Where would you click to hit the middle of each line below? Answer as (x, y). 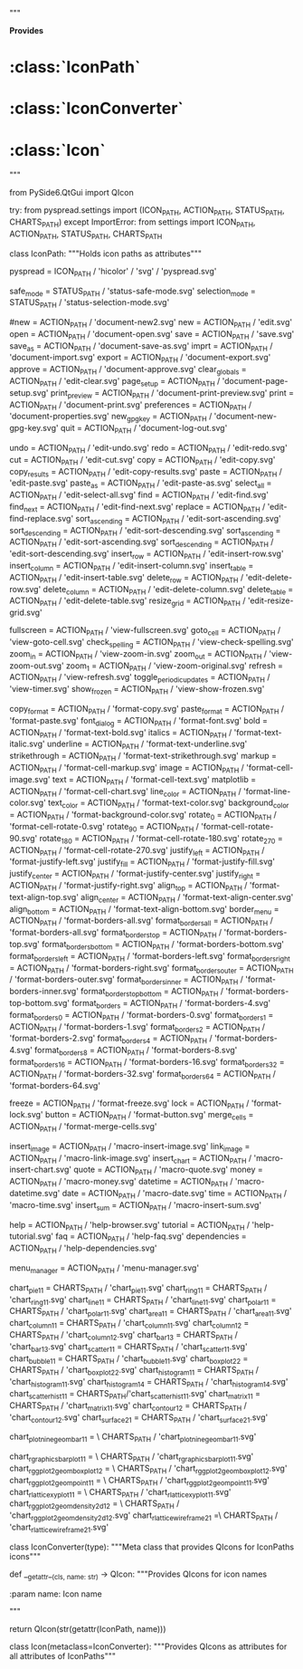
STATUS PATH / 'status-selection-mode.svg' (90, 304)
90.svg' (24, 838)
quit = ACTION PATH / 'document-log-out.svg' (144, 429)
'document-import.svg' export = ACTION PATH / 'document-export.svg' (140, 359)
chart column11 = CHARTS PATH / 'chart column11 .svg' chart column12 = (129, 1324)
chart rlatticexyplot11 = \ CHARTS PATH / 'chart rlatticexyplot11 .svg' (120, 1493)
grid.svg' (26, 613)
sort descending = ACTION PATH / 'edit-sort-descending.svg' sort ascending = (145, 531)
